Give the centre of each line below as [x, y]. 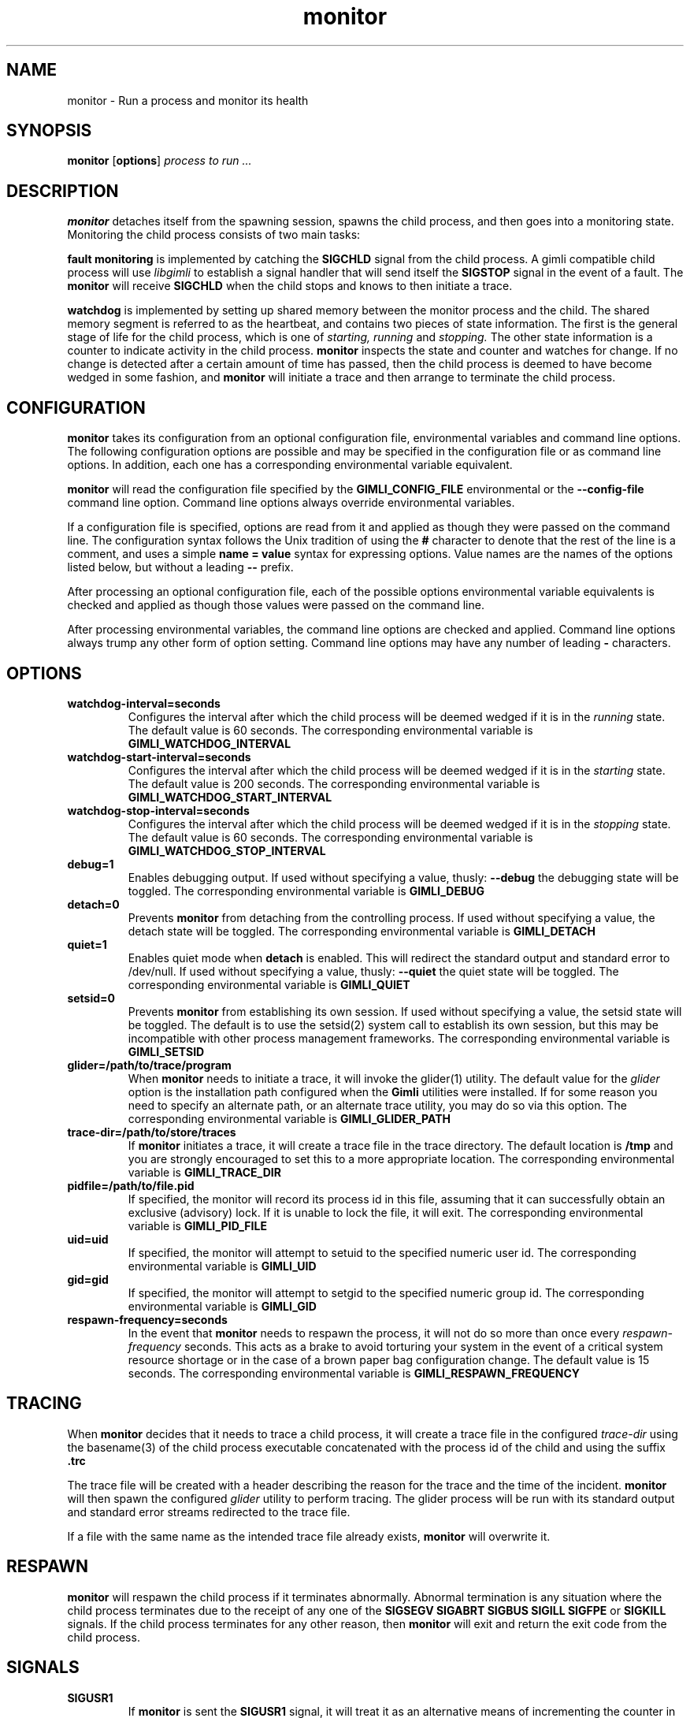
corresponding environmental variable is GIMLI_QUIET [269, 984]
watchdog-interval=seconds [144, 703]
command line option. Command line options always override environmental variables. [291, 503]
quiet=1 [87, 944]
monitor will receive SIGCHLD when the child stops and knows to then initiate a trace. [290, 286]
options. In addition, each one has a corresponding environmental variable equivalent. [290, 465]
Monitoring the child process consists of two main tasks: [214, 235]
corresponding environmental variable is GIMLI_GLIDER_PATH [289, 1118]
